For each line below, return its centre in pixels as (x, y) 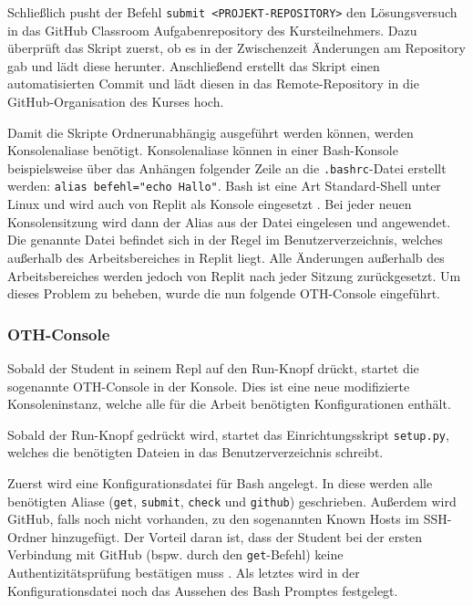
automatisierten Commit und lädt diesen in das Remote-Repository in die (213, 84)
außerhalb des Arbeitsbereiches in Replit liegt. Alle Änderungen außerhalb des (226, 257)
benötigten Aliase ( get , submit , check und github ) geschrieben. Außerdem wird (232, 501)
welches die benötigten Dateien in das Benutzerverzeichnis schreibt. (195, 452)
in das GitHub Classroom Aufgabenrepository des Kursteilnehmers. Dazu (212, 30)
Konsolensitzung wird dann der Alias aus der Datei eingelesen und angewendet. (229, 221)
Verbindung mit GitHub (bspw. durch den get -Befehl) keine (175, 554)
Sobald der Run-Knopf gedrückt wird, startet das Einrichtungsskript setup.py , (228, 434)
